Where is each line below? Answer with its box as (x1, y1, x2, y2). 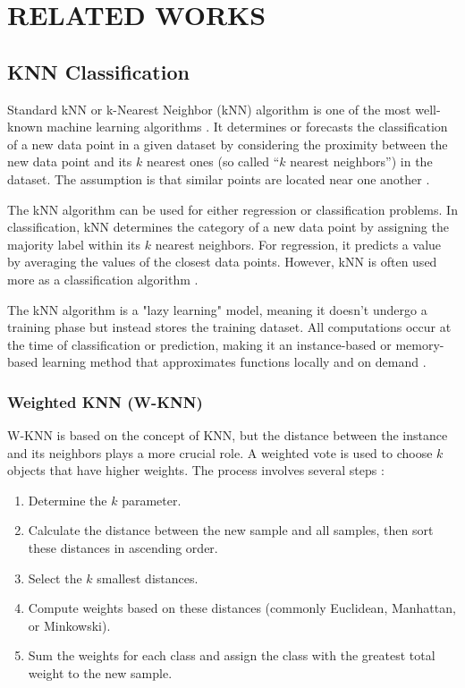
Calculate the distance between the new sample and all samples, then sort (28, 521, 434, 539)
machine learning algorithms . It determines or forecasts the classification (46, 117, 448, 136)
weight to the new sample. (28, 664, 173, 683)
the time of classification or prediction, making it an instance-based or (7, 335, 392, 353)
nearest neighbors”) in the (290, 152, 433, 171)
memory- (395, 335, 444, 353)
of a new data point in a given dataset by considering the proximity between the (7, 134, 448, 153)
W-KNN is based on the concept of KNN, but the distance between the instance (7, 426, 448, 445)
